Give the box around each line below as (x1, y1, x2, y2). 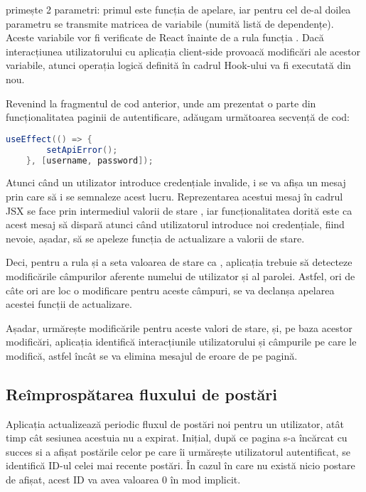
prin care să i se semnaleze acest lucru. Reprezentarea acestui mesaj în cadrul (6, 188, 343, 203)
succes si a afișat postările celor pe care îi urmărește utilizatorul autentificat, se (6, 444, 350, 459)
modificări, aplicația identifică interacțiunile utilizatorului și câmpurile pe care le (6, 334, 357, 349)
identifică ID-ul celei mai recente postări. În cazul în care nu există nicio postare (6, 458, 355, 473)
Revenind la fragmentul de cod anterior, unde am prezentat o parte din (6, 95, 316, 110)
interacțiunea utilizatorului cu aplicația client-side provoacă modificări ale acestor (6, 43, 360, 58)
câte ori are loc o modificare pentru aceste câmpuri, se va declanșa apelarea (6, 282, 335, 297)
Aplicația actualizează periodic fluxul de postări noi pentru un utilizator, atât (6, 416, 344, 431)
